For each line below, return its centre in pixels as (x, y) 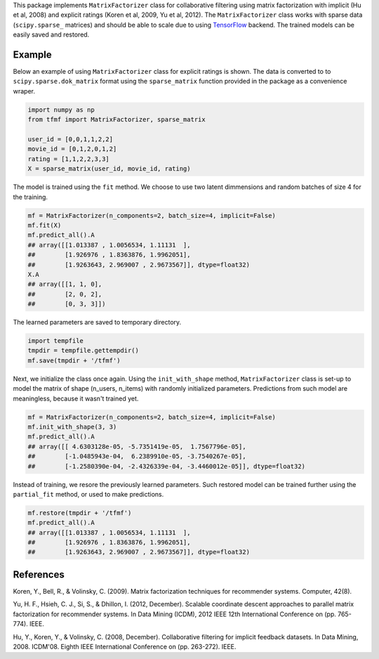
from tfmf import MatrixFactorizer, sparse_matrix (117, 120)
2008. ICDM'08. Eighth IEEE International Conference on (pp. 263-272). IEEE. (125, 646)
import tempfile (56, 341)
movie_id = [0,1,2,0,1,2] (72, 149)
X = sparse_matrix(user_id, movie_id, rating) (109, 169)
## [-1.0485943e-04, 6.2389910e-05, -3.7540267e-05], (137, 456)
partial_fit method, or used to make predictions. (88, 494)
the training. (31, 197)
